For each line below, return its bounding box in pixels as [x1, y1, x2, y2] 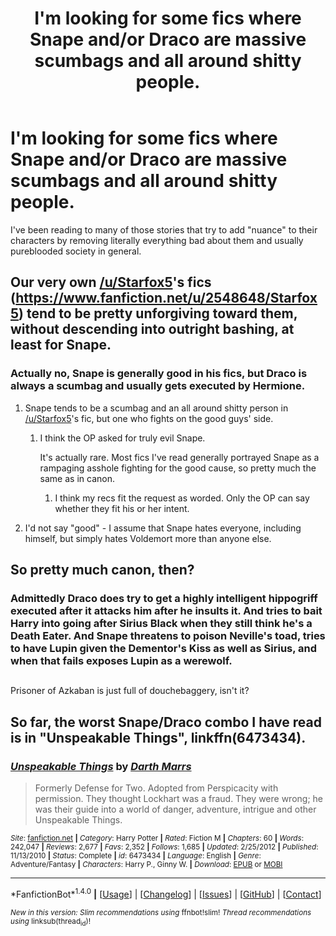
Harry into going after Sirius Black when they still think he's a [10, 616, 313, 630]
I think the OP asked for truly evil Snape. [39, 432, 206, 444]
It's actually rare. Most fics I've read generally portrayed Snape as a [39, 451, 320, 463]
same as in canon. [39, 472, 115, 484]
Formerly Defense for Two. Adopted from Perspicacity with [34, 782, 279, 794]
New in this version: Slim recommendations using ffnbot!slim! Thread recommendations [10, 907, 312, 917]
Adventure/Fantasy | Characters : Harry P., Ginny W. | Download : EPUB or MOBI [10, 860, 283, 870]
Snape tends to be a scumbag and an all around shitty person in [24, 402, 289, 414]
